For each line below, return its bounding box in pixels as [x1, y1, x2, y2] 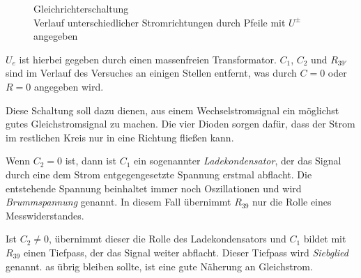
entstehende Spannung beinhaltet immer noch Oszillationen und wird [6, 180, 302, 195]
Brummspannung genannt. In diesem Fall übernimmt [6, 194, 231, 209]
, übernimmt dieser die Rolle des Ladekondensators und [49, 231, 286, 246]
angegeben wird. [33, 79, 104, 93]
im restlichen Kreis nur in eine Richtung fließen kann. [6, 130, 234, 144]
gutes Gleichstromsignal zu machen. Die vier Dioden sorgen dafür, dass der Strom [6, 116, 355, 131]
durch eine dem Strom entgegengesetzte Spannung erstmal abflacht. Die [6, 167, 312, 181]
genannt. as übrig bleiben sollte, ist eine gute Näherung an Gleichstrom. [6, 258, 313, 273]
